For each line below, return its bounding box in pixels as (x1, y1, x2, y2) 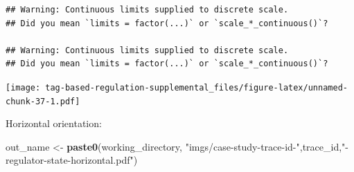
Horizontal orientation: (6, 116, 102, 131)
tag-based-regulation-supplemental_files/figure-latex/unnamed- (45, 82, 348, 93)
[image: (6, 82, 41, 93)
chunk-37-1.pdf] (6, 96, 80, 106)
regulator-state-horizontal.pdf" (6, 153, 134, 167)
